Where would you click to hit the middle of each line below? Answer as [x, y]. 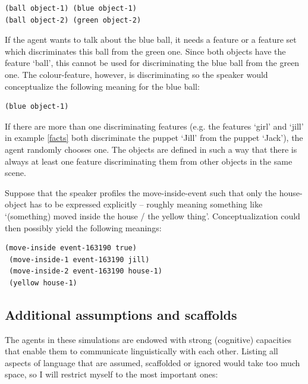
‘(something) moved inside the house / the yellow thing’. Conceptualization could [153, 215]
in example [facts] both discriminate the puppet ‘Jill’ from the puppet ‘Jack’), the [154, 138]
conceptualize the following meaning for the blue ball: [102, 86]
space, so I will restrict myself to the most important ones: [111, 374]
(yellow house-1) [43, 283]
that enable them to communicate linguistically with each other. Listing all [142, 351]
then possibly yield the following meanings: [83, 227]
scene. [15, 173]
